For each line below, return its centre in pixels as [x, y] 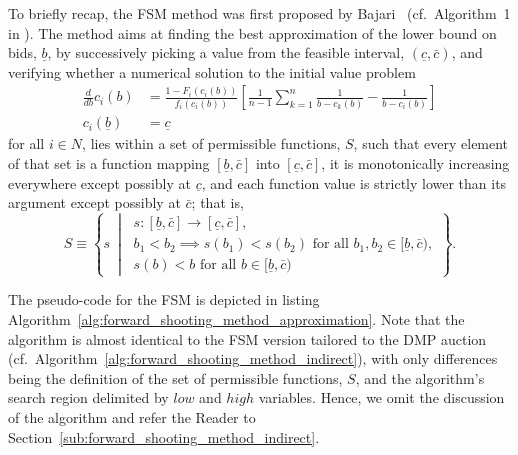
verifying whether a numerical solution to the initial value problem [212, 71]
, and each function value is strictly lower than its [354, 182]
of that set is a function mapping [109, 163]
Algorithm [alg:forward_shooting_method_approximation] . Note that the [236, 318]
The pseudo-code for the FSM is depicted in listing [164, 299]
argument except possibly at [94, 202]
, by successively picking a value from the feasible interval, [226, 52]
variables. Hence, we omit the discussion [381, 397]
